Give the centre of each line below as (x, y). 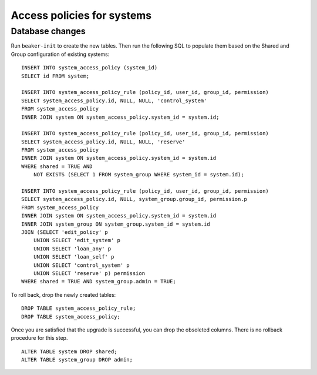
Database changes (48, 31)
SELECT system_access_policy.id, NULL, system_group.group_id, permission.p (134, 199)
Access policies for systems (81, 15)
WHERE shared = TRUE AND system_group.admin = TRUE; (99, 282)
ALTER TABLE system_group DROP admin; (77, 360)
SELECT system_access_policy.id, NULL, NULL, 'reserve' (103, 142)
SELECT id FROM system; (55, 76)
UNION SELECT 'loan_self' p (74, 257)
